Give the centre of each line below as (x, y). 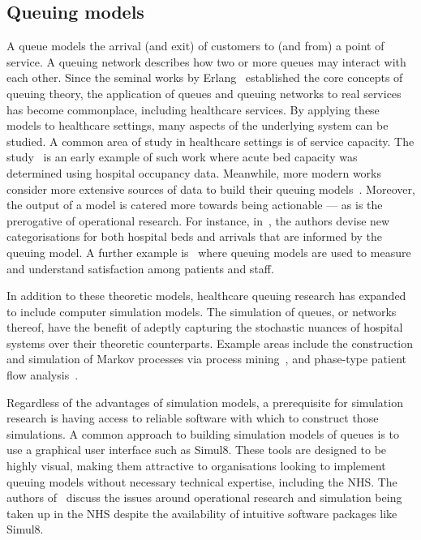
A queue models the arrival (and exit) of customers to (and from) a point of (195, 46)
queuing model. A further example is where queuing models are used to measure (209, 252)
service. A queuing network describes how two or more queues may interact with (206, 61)
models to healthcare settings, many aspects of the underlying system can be (198, 125)
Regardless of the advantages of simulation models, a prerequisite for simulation (205, 402)
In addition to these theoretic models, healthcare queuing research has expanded (206, 296)
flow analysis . (43, 375)
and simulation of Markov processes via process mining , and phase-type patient (206, 359)
